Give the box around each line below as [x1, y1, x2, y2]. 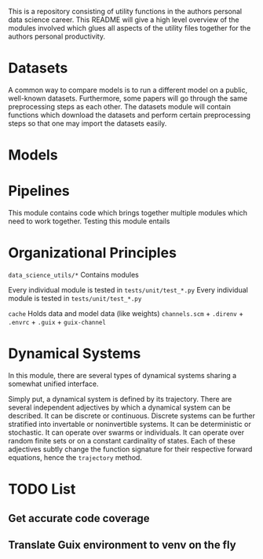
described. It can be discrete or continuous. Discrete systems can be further [8, 410, 256, 420]
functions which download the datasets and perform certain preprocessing [8, 110, 251, 120]
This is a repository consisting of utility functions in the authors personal [8, 7, 242, 16]
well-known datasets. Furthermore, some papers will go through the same [8, 94, 248, 103]
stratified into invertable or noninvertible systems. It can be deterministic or [8, 419, 251, 428]
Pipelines [8, 182, 71, 200]
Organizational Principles [8, 244, 177, 262]
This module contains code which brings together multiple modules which [8, 208, 247, 218]
